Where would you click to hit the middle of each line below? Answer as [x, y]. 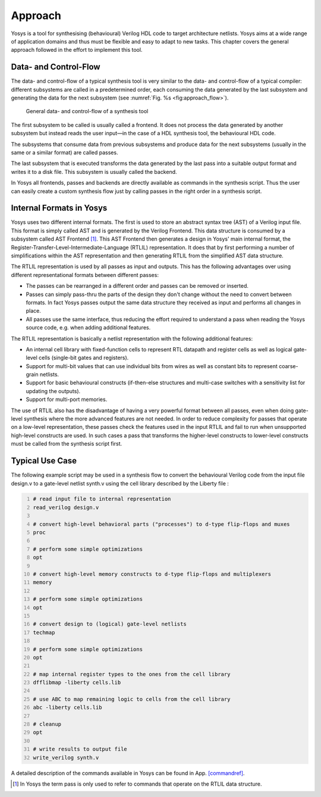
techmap [44, 632]
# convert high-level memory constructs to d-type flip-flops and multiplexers [152, 574]
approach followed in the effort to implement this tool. [77, 50]
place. [34, 311]
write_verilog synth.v [66, 757]
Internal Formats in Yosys [59, 208]
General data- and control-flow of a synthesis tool [87, 111]
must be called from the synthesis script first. [67, 444]
